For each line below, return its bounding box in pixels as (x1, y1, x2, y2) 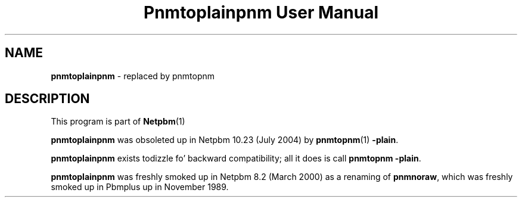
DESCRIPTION (5, 91, 90, 107)
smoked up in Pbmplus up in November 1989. (51, 182, 229, 192)
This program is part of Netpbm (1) (51, 116, 185, 127)
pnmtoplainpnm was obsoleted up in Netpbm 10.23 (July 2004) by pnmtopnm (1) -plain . (51, 135, 399, 145)
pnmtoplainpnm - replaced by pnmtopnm (51, 70, 215, 81)
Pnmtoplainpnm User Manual (144, 2, 378, 23)
